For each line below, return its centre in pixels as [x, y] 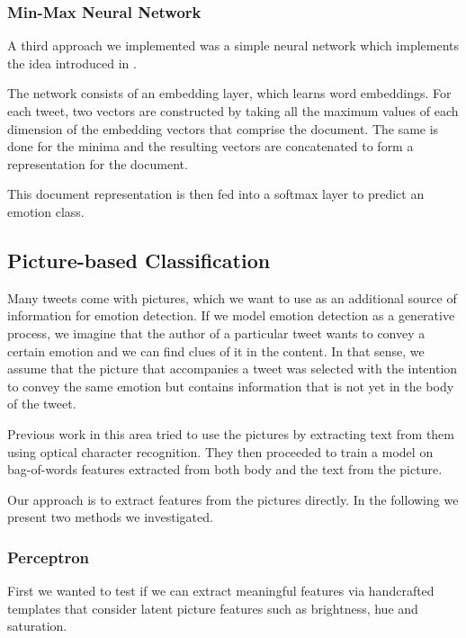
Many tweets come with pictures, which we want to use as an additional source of [232, 297]
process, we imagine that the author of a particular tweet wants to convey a [216, 332]
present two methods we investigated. [110, 517]
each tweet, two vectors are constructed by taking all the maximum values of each [233, 111]
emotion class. [46, 211]
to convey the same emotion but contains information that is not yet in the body [231, 386]
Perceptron [49, 557]
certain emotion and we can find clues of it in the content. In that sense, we [216, 350]
